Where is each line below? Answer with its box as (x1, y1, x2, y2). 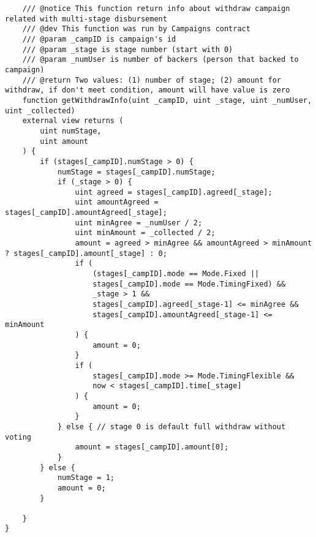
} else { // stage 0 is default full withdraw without (57, 422, 286, 431)
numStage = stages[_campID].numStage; (57, 167, 216, 176)
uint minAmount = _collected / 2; (75, 228, 216, 238)
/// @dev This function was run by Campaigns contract (22, 24, 250, 34)
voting (5, 432, 31, 441)
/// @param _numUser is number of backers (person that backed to (22, 55, 299, 64)
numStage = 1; (57, 473, 115, 483)
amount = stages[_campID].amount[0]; (75, 443, 229, 452)
